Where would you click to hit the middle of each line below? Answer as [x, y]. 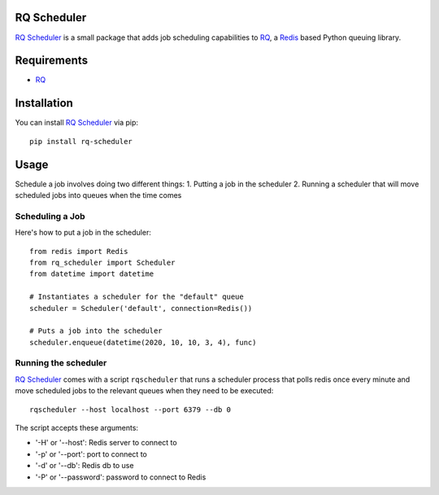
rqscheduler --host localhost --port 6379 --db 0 [130, 410]
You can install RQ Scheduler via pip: [76, 123]
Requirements [52, 61]
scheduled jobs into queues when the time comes [98, 195]
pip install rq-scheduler [81, 141]
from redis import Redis [79, 251]
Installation [44, 103]
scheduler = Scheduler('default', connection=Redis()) [141, 308]
